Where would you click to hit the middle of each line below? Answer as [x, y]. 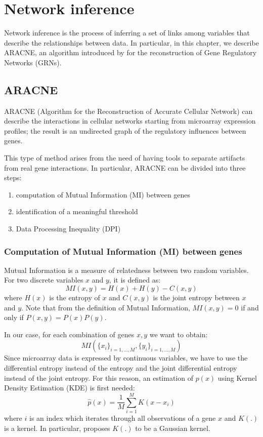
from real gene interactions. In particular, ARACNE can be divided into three [125, 167]
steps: [13, 177]
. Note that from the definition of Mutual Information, [106, 307]
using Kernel [237, 378]
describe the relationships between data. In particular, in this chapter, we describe [131, 42]
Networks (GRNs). [33, 62]
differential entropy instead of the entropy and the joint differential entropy [121, 368]
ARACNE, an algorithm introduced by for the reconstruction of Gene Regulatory [130, 52]
